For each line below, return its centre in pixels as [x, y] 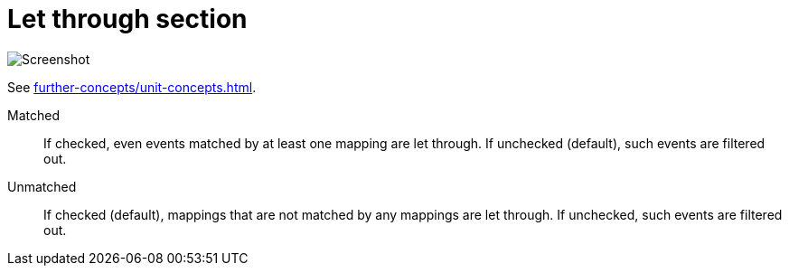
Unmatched [42, 186]
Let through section [127, 19]
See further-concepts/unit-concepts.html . [132, 87]
